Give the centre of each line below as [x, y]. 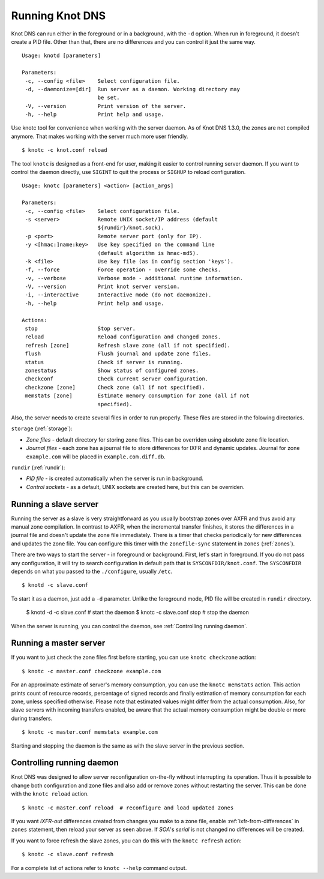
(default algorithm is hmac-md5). [148, 253]
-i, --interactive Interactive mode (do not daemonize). [118, 295]
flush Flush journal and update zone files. [118, 354]
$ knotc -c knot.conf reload [64, 150]
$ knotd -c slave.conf [55, 585]
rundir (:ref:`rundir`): [38, 467]
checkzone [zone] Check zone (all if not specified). [115, 387]
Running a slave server [55, 504]
